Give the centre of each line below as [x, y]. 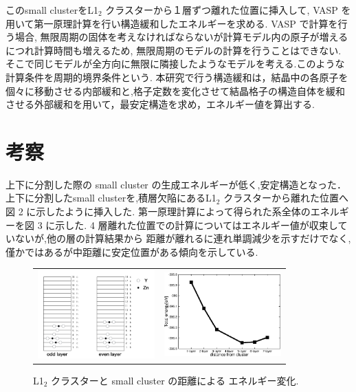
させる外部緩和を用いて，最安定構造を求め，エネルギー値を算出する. [160, 104]
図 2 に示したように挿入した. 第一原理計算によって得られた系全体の [158, 211]
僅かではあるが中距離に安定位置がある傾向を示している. [132, 251]
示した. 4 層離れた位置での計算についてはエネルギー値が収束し [197, 225]
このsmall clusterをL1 [52, 10]
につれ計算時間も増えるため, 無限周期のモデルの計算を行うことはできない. [174, 50]
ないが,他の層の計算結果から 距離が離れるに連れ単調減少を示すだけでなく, [183, 238]
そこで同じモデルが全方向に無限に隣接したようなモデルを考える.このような [175, 64]
